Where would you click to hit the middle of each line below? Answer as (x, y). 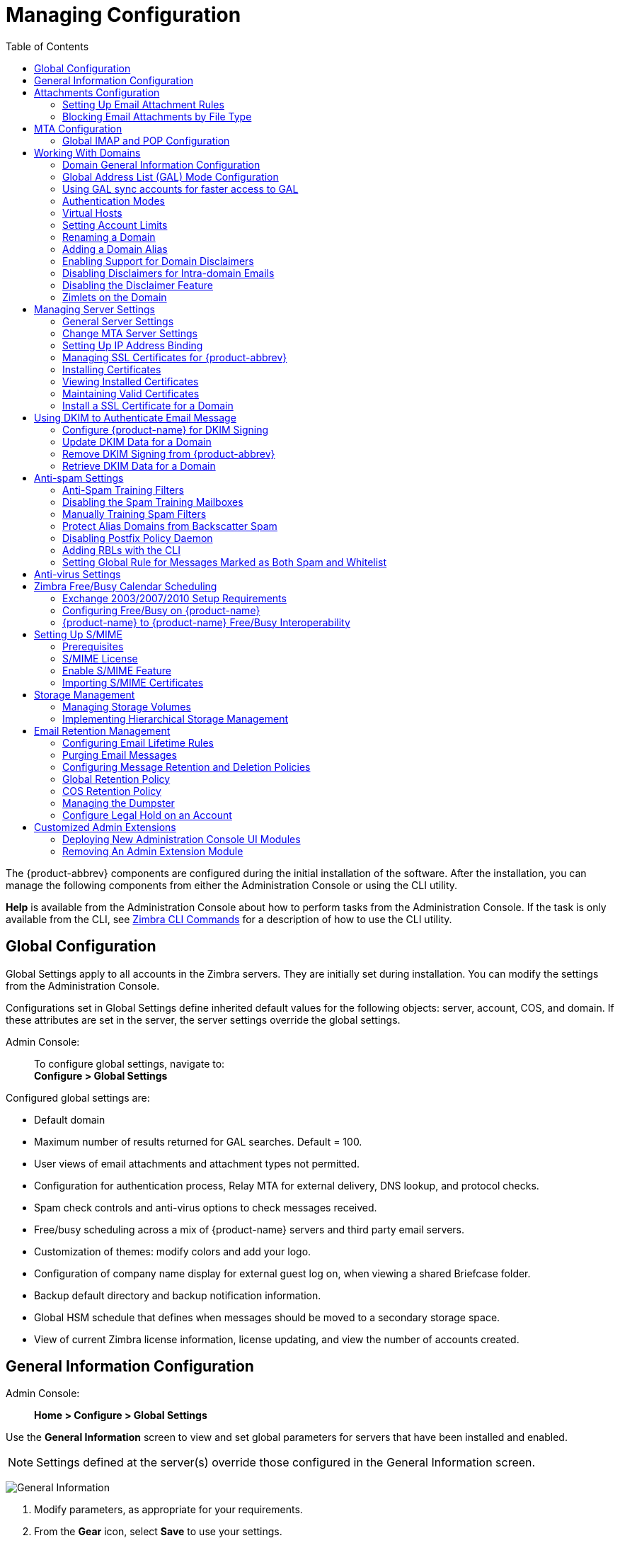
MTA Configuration (78, 128)
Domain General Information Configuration (161, 164)
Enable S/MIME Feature (117, 670)
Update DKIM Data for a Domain (137, 441)
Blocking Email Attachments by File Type (157, 116)
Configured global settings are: (78, 1097)
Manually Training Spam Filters (134, 514)
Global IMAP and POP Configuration (146, 140)
